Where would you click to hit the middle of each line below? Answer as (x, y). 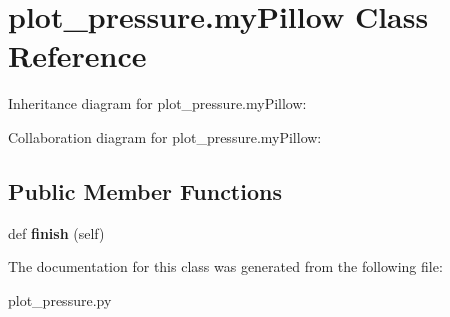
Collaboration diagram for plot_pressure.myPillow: (165, 136)
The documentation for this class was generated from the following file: (225, 266)
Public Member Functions (145, 190)
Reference (77, 55)
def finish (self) (56, 232)
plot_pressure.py (60, 299)
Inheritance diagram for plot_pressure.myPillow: (157, 103)
